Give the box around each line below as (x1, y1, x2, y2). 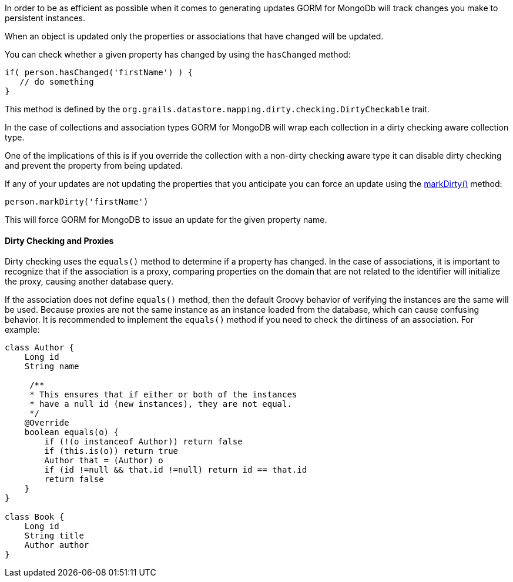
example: (5, 325, 40, 335)
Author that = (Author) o (44, 456, 163, 466)
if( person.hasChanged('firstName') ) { (5, 68, 193, 77)
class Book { (5, 512, 65, 522)
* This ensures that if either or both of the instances (29, 390, 297, 400)
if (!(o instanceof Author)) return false (44, 437, 243, 447)
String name (24, 362, 79, 372)
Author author (24, 540, 89, 550)
